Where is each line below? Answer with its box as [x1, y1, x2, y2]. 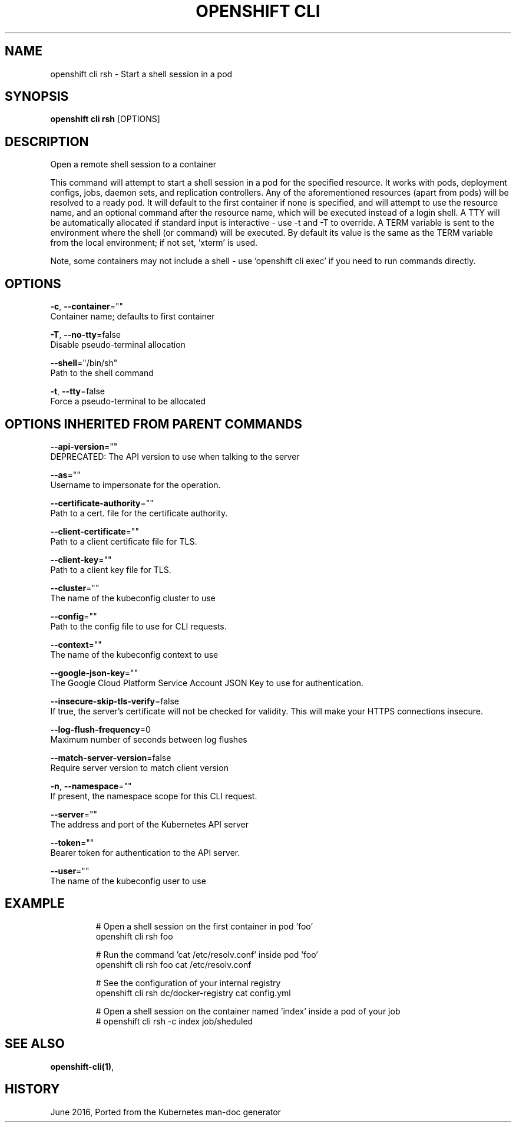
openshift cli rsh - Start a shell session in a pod [50, 68, 233, 79]
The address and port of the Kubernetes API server [50, 819, 249, 829]
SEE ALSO [5, 1036, 65, 1052]
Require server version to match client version [50, 762, 229, 773]
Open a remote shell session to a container [50, 159, 216, 170]
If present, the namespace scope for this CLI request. [50, 790, 257, 801]
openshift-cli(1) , [50, 1061, 114, 1072]
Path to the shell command [50, 368, 154, 378]
